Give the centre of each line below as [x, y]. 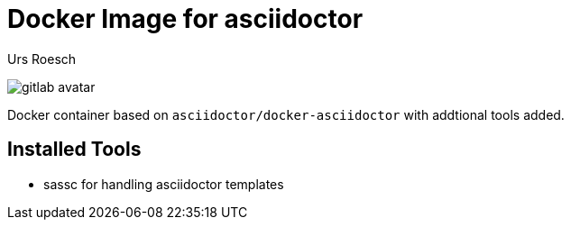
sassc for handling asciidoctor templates [164, 184]
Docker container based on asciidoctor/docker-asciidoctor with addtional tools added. [286, 114]
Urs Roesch [42, 59]
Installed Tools [74, 150]
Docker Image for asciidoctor [185, 19]
